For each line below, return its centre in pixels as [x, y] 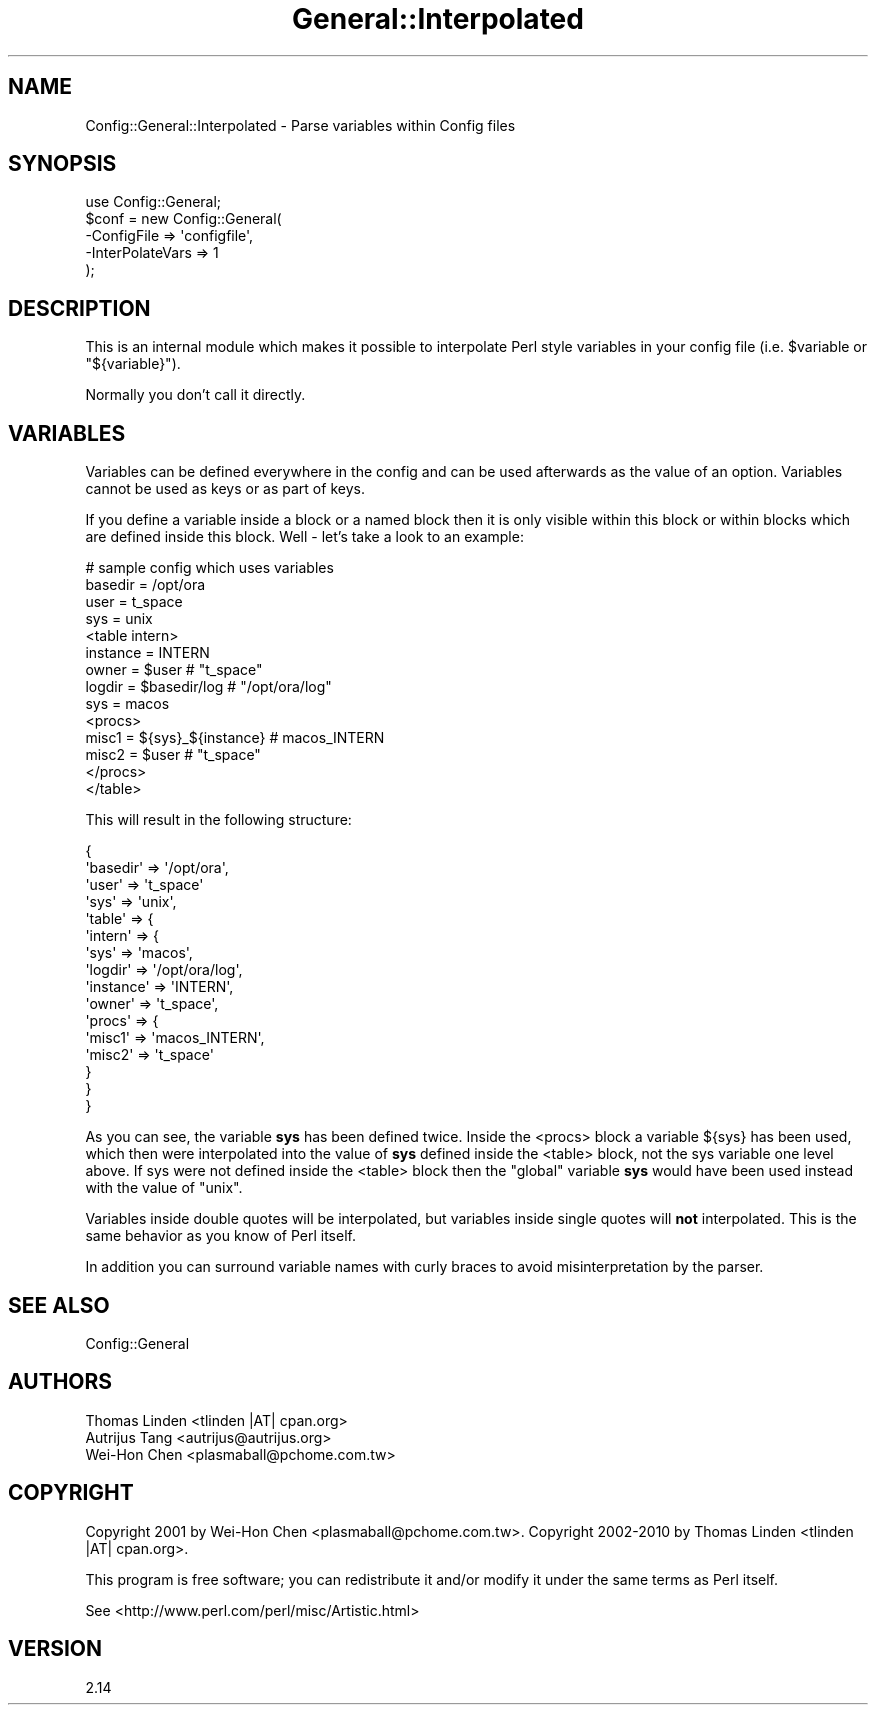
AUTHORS [60, 1382]
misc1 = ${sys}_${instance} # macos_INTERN [235, 738]
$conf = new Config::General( [183, 219]
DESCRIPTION [79, 308]
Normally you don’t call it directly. [195, 395]
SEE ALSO [59, 1305]
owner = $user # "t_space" [174, 670]
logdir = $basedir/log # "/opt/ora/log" [208, 687]
